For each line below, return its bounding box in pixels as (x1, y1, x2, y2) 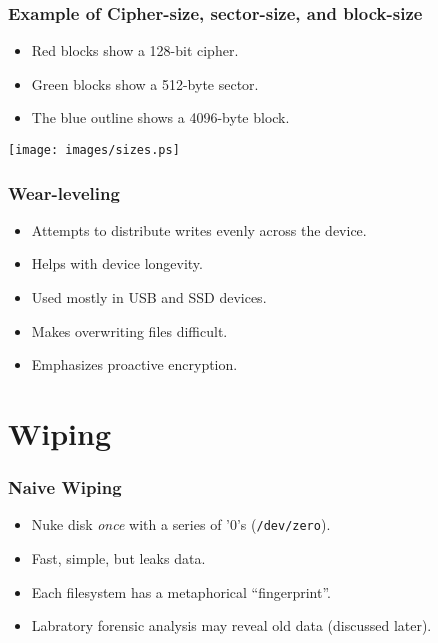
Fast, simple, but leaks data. (31, 548, 206, 569)
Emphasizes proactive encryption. (31, 354, 238, 375)
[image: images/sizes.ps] (8, 143, 180, 157)
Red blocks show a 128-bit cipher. (31, 40, 239, 61)
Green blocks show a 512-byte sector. (31, 73, 259, 94)
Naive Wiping (8, 475, 122, 500)
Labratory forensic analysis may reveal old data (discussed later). (31, 615, 432, 636)
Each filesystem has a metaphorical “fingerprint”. (31, 581, 332, 602)
